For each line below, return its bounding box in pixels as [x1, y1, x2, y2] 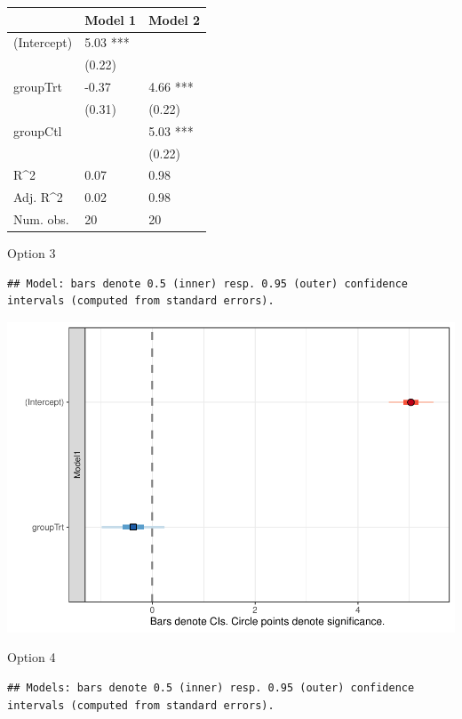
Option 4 [7, 648, 56, 666]
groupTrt [13, 77, 62, 96]
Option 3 [7, 244, 56, 263]
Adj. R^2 [13, 188, 63, 206]
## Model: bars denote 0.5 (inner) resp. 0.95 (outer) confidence [7, 277, 409, 290]
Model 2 [148, 10, 201, 28]
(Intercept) [13, 33, 73, 52]
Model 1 [84, 10, 137, 28]
